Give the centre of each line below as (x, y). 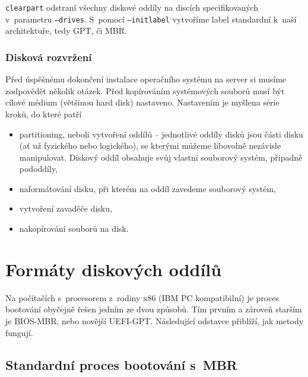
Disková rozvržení (49, 57)
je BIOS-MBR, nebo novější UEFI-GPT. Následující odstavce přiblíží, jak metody (155, 320)
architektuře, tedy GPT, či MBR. (66, 31)
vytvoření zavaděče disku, (66, 208)
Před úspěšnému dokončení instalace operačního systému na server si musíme (146, 79)
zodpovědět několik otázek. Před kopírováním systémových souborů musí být (145, 90)
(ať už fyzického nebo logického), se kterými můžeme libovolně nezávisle (150, 146)
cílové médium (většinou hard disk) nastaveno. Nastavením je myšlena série (142, 102)
